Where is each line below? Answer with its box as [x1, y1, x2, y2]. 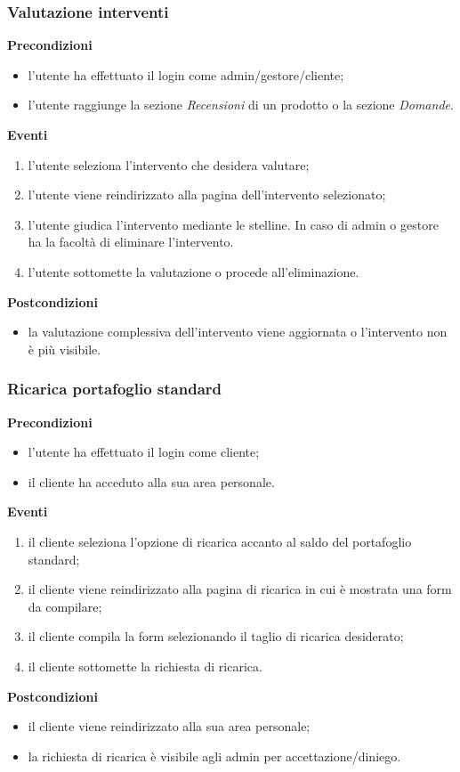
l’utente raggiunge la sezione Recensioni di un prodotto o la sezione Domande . [28, 95, 454, 114]
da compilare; [28, 597, 102, 615]
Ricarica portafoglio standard [7, 378, 222, 400]
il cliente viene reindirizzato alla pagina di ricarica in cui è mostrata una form [28, 580, 452, 598]
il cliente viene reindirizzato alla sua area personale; [28, 717, 311, 735]
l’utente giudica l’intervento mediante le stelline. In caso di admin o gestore [28, 215, 439, 233]
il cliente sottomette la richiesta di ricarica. [28, 656, 262, 675]
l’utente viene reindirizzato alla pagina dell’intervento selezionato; [28, 185, 386, 204]
